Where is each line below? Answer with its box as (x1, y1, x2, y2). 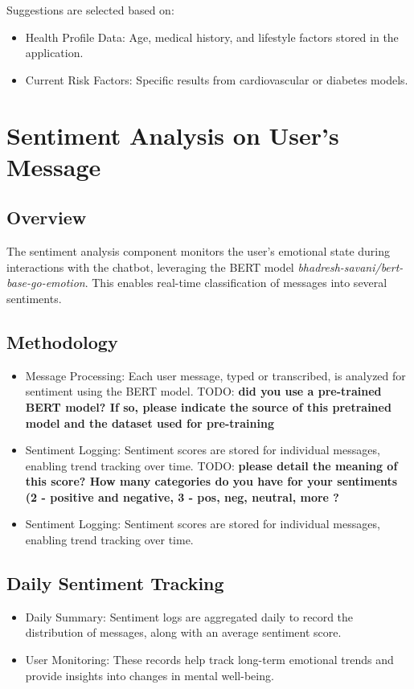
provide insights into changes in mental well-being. (25, 666, 274, 683)
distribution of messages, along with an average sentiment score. (25, 624, 342, 641)
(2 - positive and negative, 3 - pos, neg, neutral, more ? (25, 488, 339, 505)
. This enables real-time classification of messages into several (84, 274, 387, 291)
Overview (6, 205, 87, 230)
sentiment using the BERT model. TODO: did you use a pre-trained (25, 383, 382, 400)
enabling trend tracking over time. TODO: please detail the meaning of (25, 457, 398, 474)
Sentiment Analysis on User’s (6, 118, 339, 151)
